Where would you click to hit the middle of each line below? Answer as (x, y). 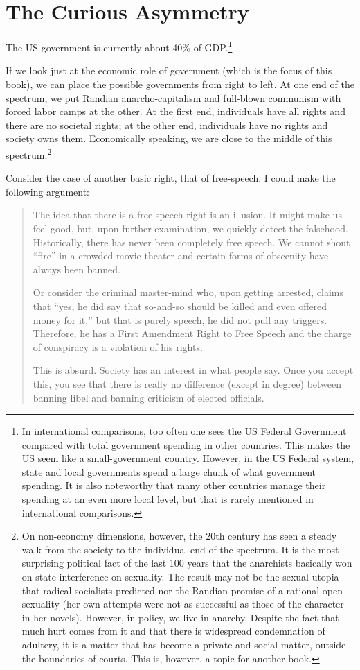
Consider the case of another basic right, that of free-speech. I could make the (171, 178)
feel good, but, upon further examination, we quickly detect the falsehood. (191, 228)
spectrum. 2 (29, 153)
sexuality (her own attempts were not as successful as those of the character (183, 604)
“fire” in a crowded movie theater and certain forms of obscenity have (181, 256)
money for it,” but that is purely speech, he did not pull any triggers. (180, 319)
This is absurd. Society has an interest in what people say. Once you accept (193, 370)
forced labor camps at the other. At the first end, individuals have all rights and (175, 111)
